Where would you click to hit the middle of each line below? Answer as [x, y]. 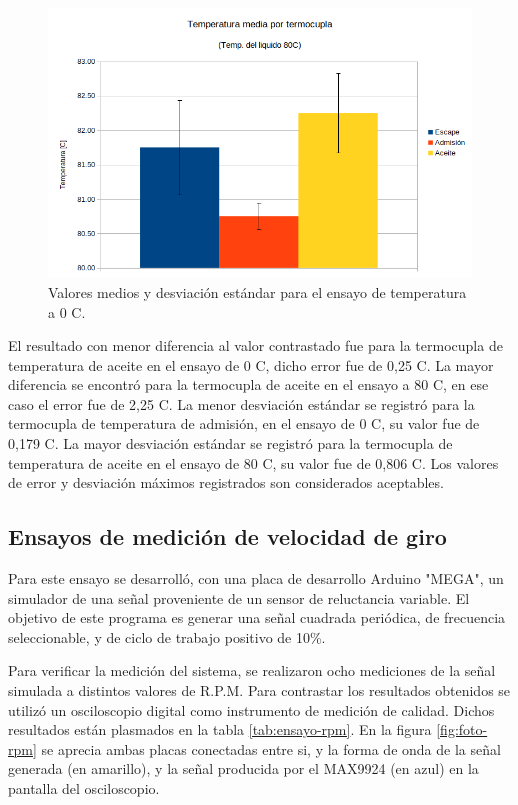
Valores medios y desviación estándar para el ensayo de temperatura [257, 291]
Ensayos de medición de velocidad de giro [227, 536]
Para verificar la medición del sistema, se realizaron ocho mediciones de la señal [252, 670]
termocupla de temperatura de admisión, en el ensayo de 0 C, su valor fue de [244, 423]
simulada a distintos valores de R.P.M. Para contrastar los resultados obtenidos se [259, 690]
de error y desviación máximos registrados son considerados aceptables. [226, 482]
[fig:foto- [462, 729]
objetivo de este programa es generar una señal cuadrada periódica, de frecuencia [257, 617]
